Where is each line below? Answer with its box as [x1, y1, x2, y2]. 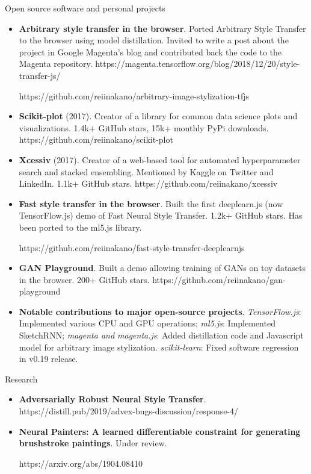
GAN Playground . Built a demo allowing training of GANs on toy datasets [19, 261, 306, 274]
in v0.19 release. [19, 352, 78, 365]
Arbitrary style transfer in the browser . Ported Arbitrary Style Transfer [19, 22, 306, 34]
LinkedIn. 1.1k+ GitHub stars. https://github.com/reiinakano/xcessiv [19, 177, 278, 190]
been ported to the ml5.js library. [19, 220, 142, 233]
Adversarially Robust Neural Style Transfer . [19, 393, 206, 405]
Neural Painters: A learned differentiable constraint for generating [19, 425, 301, 437]
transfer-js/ [19, 69, 61, 81]
